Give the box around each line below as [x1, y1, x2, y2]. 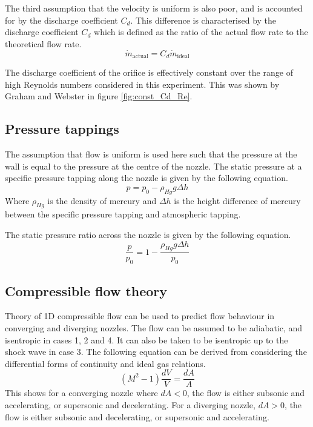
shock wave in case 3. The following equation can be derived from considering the [5, 345, 307, 358]
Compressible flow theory [5, 281, 168, 300]
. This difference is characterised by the [130, 13, 277, 26]
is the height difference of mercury [174, 194, 301, 207]
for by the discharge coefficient [5, 13, 118, 26]
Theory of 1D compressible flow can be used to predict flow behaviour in [5, 309, 275, 322]
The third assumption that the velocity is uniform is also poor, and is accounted [5, 2, 303, 14]
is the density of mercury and [47, 194, 157, 207]
